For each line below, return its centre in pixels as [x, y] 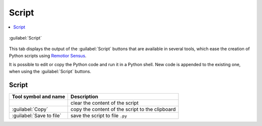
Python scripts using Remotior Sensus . [48, 56]
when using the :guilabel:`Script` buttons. [50, 71]
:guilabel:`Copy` [30, 110]
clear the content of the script [105, 103]
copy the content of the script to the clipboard [123, 110]
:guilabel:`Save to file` [37, 116]
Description [84, 97]
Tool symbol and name [39, 97]
